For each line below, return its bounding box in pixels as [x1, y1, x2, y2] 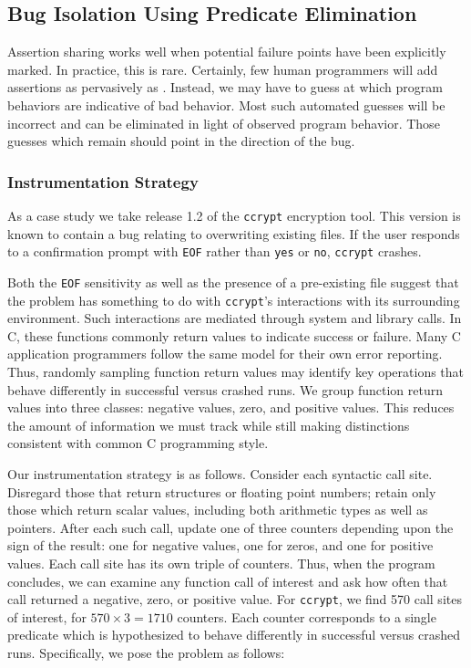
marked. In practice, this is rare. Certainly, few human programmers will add [7, 59, 438, 78]
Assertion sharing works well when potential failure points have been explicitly [7, 42, 446, 61]
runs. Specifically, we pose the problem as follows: [7, 642, 285, 662]
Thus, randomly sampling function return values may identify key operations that [7, 361, 465, 381]
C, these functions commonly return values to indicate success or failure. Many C [7, 326, 461, 345]
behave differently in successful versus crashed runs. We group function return [7, 380, 443, 399]
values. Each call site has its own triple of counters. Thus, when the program [7, 553, 435, 572]
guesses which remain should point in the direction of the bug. [7, 131, 355, 151]
